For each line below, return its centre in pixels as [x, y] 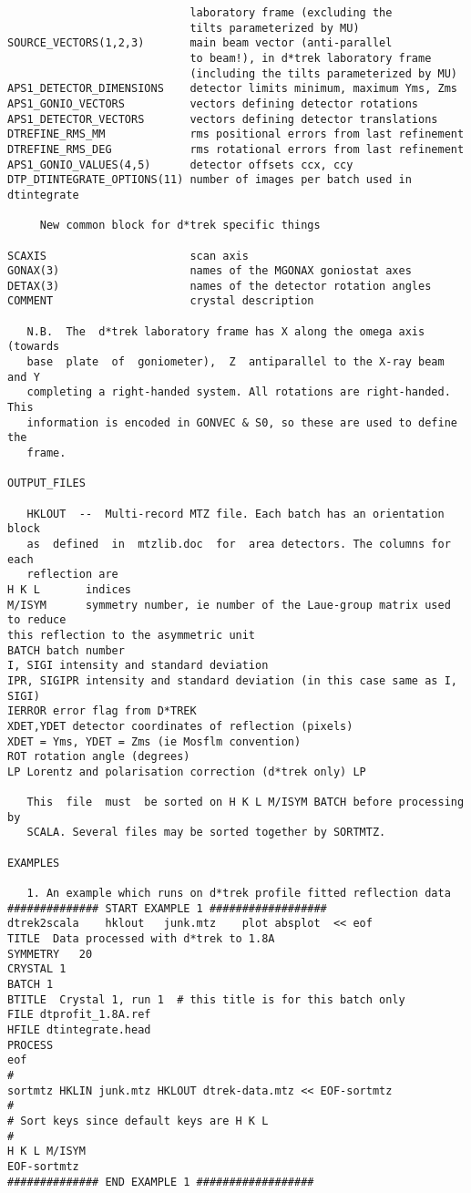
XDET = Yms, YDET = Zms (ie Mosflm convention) [154, 741]
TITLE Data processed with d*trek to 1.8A [141, 939]
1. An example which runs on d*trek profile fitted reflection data [239, 894]
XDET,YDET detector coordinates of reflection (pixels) [180, 726]
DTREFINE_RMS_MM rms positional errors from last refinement [236, 134]
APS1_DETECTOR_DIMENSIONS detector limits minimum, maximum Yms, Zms [232, 89]
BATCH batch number [66, 650]
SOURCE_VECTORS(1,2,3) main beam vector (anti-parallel [200, 43]
